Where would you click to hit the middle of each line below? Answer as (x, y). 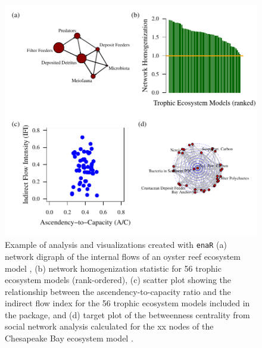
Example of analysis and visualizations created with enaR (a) (116, 245)
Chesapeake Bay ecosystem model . (69, 338)
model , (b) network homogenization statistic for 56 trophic (113, 268)
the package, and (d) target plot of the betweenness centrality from (127, 314)
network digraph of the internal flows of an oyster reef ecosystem (123, 256)
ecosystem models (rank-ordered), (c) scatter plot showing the (118, 280)
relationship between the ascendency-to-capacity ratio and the (118, 291)
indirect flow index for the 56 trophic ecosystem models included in (127, 303)
